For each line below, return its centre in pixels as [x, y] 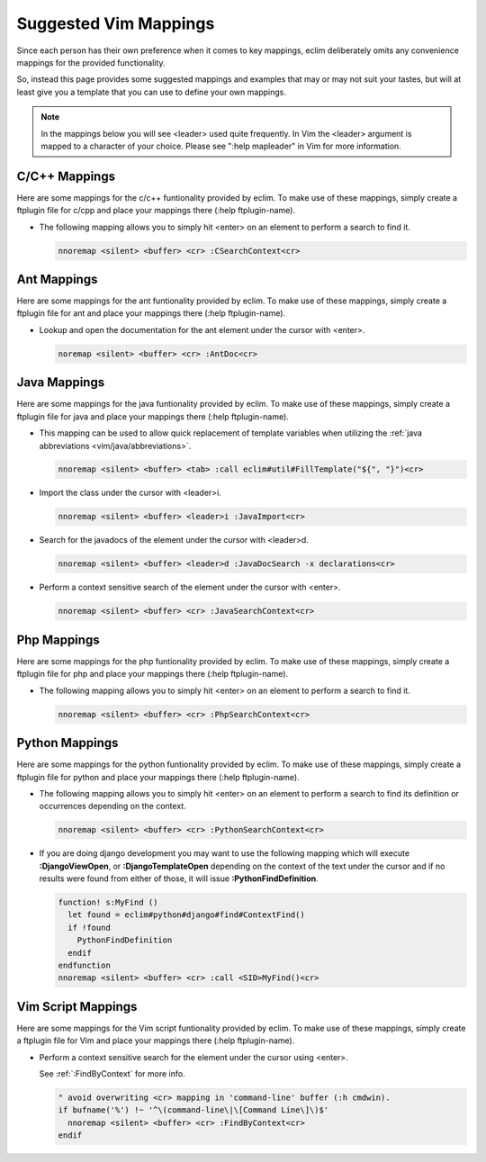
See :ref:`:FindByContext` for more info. [112, 1074]
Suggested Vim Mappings [116, 23]
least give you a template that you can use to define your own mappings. [152, 92]
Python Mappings [67, 743]
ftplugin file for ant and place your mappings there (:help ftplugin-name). [151, 313]
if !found [90, 928]
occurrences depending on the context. [112, 806]
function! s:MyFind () [108, 903]
